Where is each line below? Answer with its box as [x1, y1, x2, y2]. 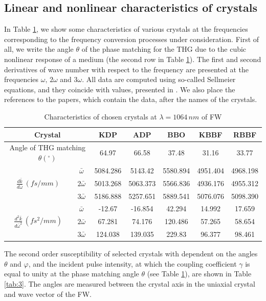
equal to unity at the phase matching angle [4, 268, 139, 279]
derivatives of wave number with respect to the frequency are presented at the [4, 64, 249, 74]
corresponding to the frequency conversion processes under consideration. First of [4, 33, 259, 44]
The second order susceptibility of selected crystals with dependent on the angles [4, 248, 258, 259]
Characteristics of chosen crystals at [44, 111, 157, 122]
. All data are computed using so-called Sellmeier [82, 74, 236, 85]
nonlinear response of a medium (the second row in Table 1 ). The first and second [4, 53, 261, 64]
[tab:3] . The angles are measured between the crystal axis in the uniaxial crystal [4, 278, 255, 289]
